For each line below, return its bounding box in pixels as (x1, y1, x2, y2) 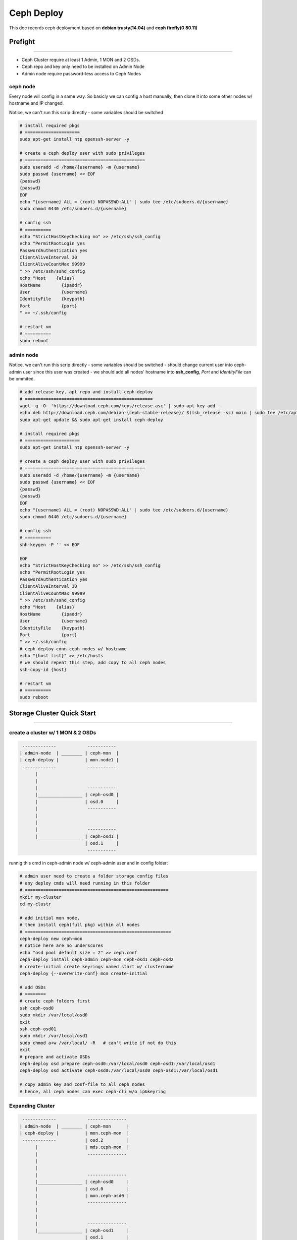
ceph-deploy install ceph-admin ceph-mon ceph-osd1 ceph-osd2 (19, 957, 174, 962)
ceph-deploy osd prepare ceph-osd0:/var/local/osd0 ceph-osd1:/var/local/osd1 (19, 1060, 215, 1066)
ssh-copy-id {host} (19, 667, 67, 672)
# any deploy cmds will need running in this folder (19, 880, 150, 886)
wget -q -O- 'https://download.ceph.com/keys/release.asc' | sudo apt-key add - (19, 403, 221, 409)
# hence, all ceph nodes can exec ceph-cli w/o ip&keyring (19, 1089, 166, 1094)
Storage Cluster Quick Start (9, 709, 96, 717)
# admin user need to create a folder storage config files (19, 873, 169, 879)
